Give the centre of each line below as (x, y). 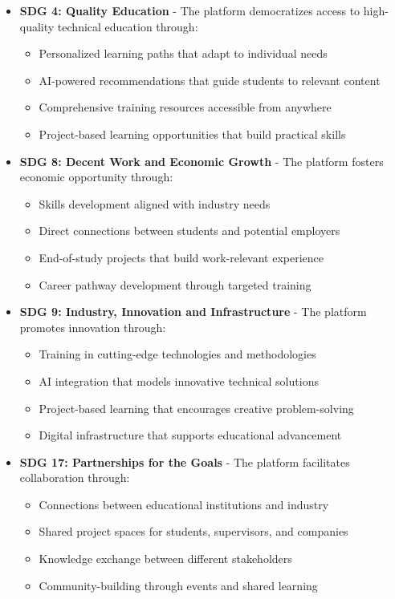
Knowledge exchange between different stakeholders (165, 559)
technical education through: (128, 26)
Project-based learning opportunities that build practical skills (192, 134)
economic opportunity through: (96, 177)
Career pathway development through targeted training (175, 284)
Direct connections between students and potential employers (189, 231)
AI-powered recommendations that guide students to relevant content (210, 80)
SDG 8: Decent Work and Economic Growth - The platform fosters (202, 161)
